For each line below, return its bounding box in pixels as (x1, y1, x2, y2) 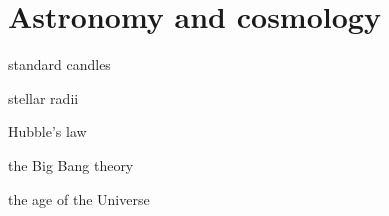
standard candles (8, 54, 111, 75)
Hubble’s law (8, 121, 87, 142)
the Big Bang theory (8, 154, 134, 175)
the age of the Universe (8, 188, 150, 209)
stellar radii (8, 87, 79, 108)
